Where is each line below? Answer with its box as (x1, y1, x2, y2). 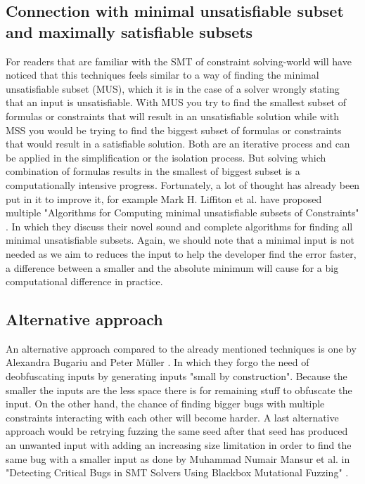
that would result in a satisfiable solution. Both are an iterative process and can (6, 136, 350, 151)
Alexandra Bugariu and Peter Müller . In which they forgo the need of (6, 355, 309, 369)
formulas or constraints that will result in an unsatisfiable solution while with (6, 108, 340, 123)
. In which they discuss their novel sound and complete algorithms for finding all (6, 218, 353, 233)
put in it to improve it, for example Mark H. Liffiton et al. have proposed (6, 191, 322, 206)
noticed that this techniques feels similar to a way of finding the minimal (6, 67, 319, 82)
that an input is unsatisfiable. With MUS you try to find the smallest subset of (6, 95, 347, 110)
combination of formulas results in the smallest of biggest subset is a (6, 164, 300, 178)
